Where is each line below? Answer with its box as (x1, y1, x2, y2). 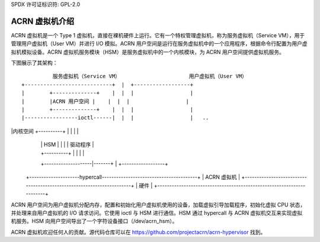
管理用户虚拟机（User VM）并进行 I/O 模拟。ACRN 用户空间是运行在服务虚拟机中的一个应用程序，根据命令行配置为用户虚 (11, 40, 308, 47)
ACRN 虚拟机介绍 (11, 16, 75, 26)
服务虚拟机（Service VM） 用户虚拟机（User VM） (52, 73, 248, 80)
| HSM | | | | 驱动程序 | (40, 141, 94, 148)
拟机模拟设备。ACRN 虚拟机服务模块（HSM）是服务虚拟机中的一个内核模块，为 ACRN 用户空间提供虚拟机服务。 (11, 48, 284, 56)
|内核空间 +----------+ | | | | (11, 127, 79, 134)
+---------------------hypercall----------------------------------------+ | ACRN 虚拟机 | (25, 173, 240, 180)
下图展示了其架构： (11, 59, 58, 66)
